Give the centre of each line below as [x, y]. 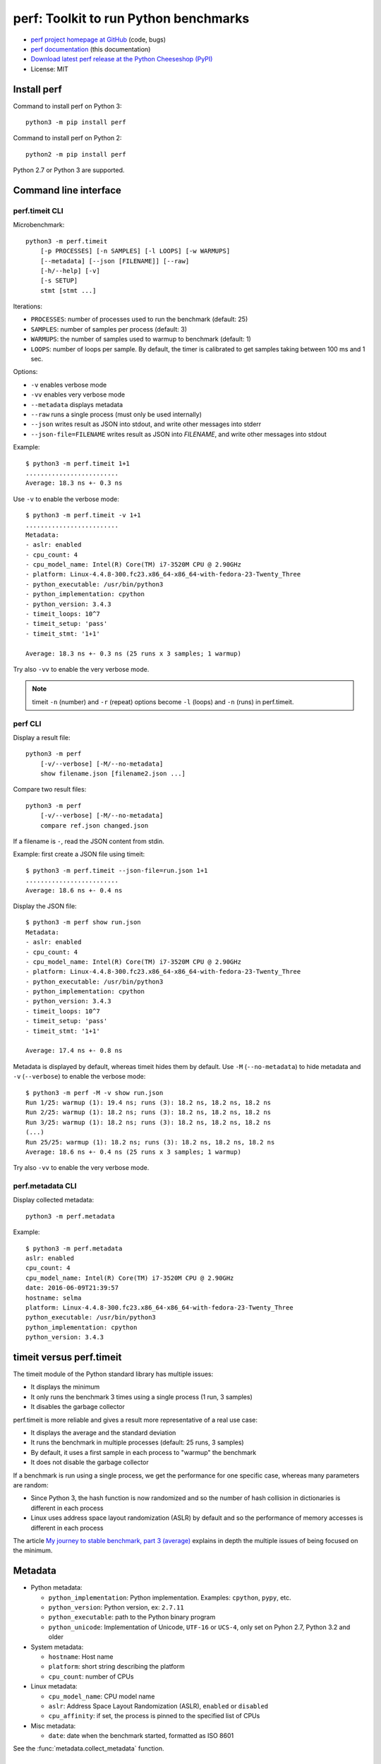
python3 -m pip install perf [76, 122]
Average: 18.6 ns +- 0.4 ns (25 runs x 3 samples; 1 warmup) [133, 1152]
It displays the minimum [65, 1387]
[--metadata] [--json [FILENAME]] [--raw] [115, 261]
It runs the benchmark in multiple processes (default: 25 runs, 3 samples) [137, 1442]
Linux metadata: [54, 1686]
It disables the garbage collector [78, 1407]
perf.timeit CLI [38, 210]
